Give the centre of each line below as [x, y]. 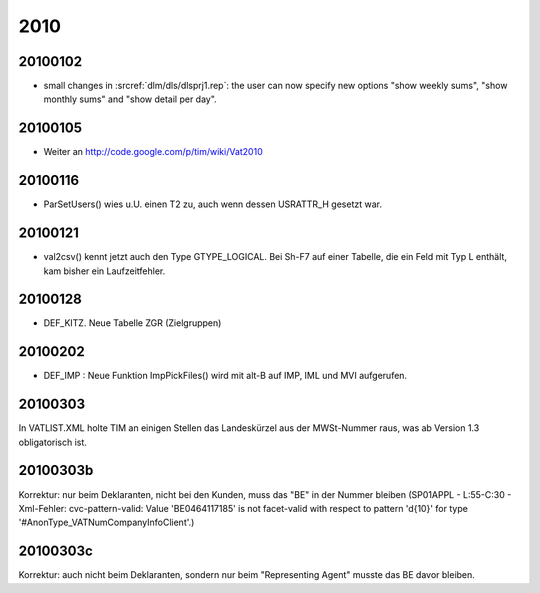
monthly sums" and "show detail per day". [130, 99]
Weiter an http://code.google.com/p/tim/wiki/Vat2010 [153, 152]
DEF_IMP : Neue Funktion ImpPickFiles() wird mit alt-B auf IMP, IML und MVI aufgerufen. [225, 376]
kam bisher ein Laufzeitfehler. [104, 271]
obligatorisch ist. [52, 442]
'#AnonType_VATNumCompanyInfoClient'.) [106, 522]
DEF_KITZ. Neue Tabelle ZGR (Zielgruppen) [132, 323]
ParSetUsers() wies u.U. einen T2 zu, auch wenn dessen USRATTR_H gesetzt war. [212, 204]
